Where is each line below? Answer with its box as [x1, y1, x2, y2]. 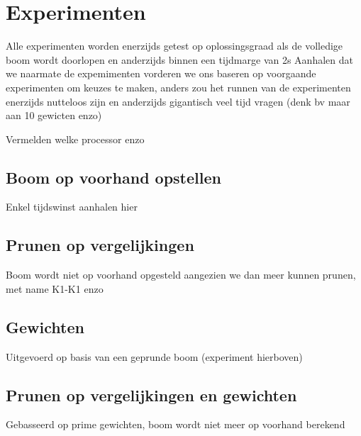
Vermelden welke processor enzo [6, 131, 145, 146]
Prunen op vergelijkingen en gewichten [6, 384, 297, 406]
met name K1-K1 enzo [6, 281, 104, 296]
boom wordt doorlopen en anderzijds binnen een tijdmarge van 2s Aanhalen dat [6, 52, 353, 67]
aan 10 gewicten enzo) [6, 108, 102, 123]
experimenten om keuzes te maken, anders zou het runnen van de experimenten [6, 79, 351, 94]
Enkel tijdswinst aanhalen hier [6, 199, 138, 214]
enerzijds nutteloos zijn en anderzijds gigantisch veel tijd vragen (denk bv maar [6, 94, 350, 108]
